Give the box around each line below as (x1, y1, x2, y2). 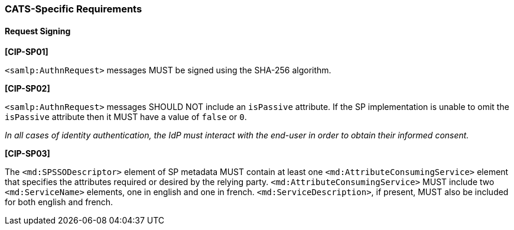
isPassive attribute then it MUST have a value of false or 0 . (5, 112, 247, 122)
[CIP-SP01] (5, 47, 48, 57)
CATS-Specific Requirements (5, 3, 142, 15)
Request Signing (5, 25, 71, 36)
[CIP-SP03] (5, 148, 50, 159)
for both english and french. (5, 197, 113, 208)
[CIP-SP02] (5, 83, 50, 94)
